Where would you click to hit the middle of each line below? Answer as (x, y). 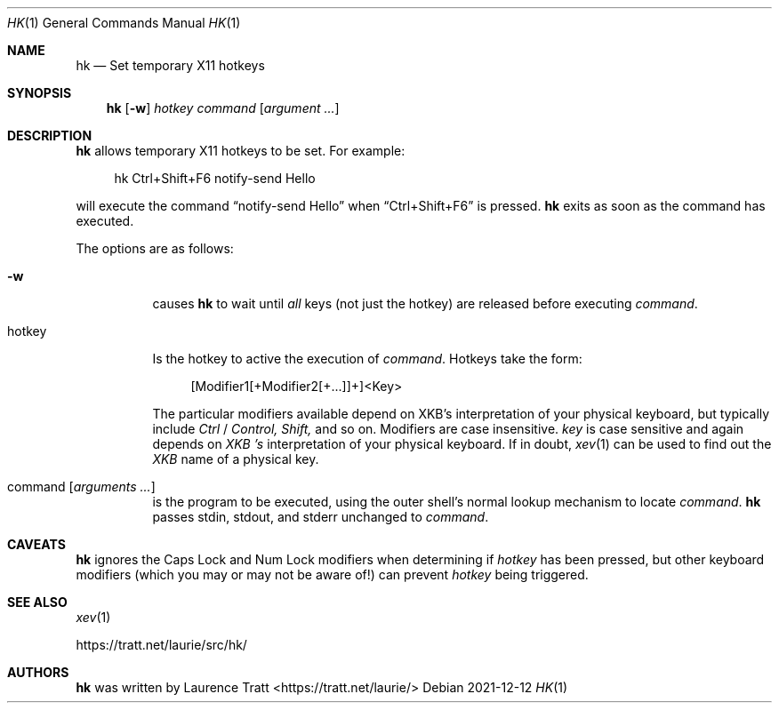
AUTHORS (38, 672)
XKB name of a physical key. (236, 459)
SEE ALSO (37, 602)
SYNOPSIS (40, 93)
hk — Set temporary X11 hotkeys (170, 65)
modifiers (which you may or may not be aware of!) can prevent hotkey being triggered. (332, 574)
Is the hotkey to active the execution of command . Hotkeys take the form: (367, 359)
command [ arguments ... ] (81, 487)
